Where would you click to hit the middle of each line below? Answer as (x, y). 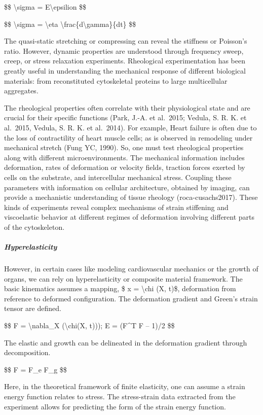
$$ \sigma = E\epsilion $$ (45, 7)
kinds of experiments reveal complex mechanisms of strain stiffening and (116, 207)
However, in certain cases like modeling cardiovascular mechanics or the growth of (131, 269)
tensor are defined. (33, 308)
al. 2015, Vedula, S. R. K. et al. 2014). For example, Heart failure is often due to (130, 127)
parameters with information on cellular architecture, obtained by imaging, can (127, 187)
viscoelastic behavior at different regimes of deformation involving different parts (129, 217)
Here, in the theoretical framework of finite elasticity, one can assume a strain (125, 386)
